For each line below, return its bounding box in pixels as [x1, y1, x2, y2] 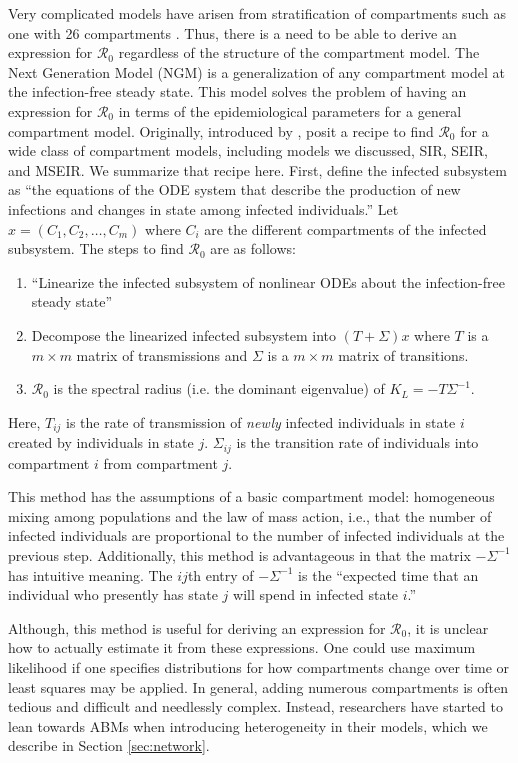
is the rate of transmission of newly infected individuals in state [66, 411, 456, 432]
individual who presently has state [8, 584, 218, 605]
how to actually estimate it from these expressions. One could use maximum [8, 637, 476, 658]
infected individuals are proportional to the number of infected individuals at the [8, 525, 505, 546]
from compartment [103, 452, 218, 473]
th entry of [187, 564, 254, 585]
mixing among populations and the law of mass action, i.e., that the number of [8, 505, 492, 526]
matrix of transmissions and [76, 344, 248, 365]
